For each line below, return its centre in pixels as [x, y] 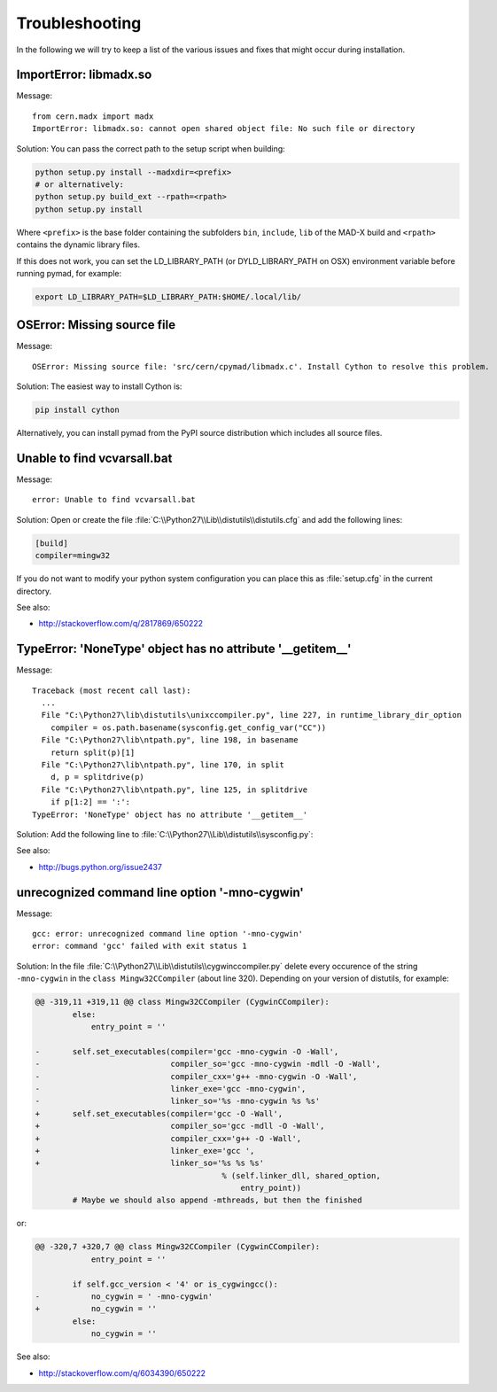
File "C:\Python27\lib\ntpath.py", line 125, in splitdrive [175, 789]
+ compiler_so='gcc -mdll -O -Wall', [180, 1126]
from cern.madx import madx [93, 116]
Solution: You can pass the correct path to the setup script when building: [151, 148]
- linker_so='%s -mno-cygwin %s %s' [178, 1101]
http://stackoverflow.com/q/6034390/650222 [122, 1373]
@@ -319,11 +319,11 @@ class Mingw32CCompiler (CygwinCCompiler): [182, 1002]
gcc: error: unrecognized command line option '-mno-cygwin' [167, 934]
